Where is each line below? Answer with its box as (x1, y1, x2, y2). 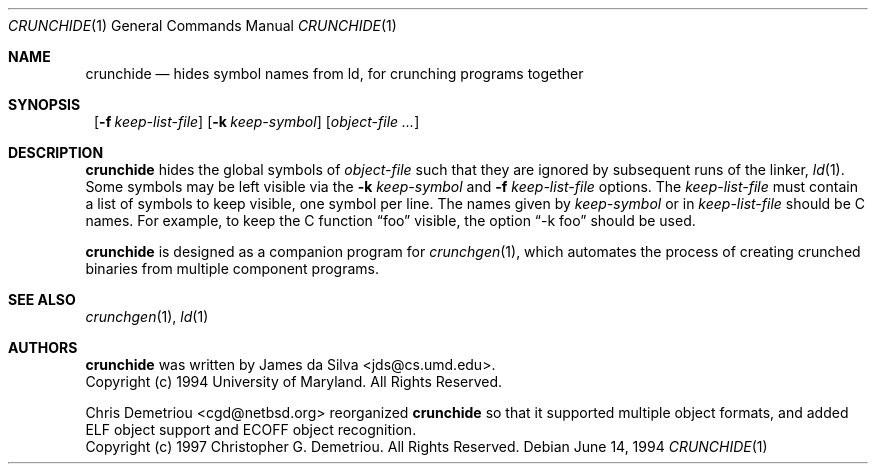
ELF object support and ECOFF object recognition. (85, 421, 417, 438)
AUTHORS (8, 339, 78, 356)
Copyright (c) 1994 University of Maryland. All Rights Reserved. (85, 373, 503, 390)
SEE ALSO (8, 291, 76, 308)
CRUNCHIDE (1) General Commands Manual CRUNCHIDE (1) (8, 17, 397, 34)
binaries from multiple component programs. (85, 260, 380, 277)
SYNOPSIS (8, 96, 81, 113)
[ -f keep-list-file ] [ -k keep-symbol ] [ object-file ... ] (94, 113, 420, 130)
